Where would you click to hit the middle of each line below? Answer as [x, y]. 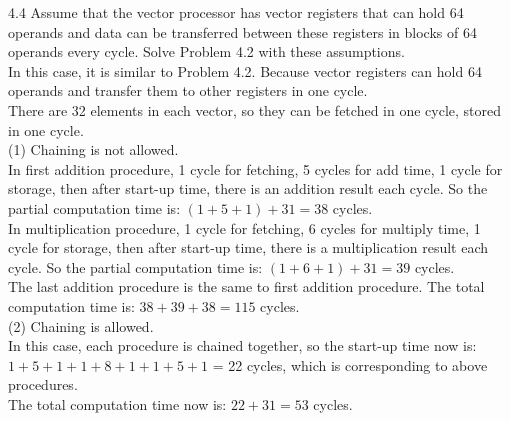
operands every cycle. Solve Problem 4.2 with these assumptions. [206, 51]
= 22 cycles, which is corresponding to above [350, 364]
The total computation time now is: [117, 403]
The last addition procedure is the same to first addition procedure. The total [246, 286]
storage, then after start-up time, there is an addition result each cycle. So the [248, 188]
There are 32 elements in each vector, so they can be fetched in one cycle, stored [255, 109]
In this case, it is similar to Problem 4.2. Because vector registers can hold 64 [245, 70]
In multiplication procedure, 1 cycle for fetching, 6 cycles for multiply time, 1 [244, 227]
